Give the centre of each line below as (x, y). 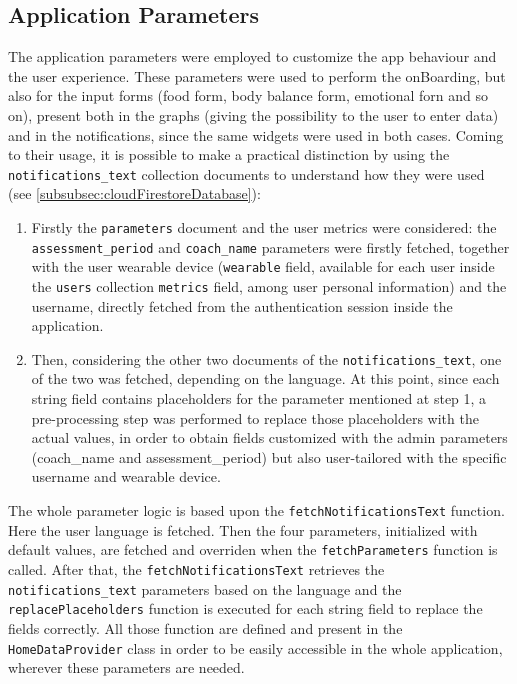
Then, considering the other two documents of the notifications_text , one (266, 358)
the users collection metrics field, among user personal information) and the (269, 285)
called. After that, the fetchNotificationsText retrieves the (196, 568)
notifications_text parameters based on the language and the (205, 588)
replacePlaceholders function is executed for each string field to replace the (245, 608)
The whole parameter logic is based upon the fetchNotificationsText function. (256, 510)
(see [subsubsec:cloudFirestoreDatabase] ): (134, 193)
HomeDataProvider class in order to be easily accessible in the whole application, (255, 647)
